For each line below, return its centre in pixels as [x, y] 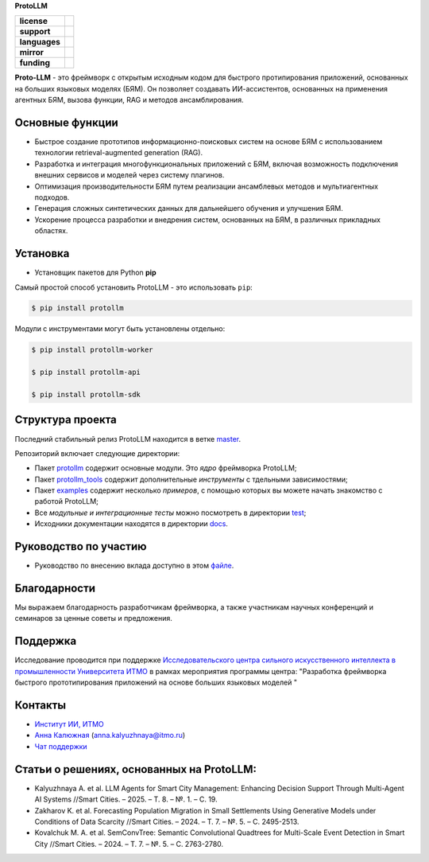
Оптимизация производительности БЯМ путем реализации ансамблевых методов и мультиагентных [207, 186]
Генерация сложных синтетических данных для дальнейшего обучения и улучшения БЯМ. [189, 209]
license [33, 21]
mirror [31, 53]
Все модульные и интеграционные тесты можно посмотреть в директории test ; [170, 513]
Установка [42, 254]
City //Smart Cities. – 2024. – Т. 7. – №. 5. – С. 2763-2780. [129, 844]
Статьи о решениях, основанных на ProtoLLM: [136, 769]
